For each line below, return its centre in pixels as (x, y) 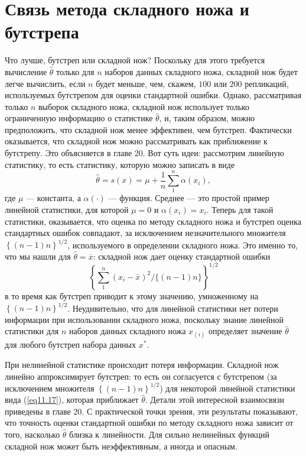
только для (75, 71)
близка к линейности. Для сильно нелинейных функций (169, 434)
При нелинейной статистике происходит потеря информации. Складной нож (142, 364)
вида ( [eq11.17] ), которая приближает (72, 400)
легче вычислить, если (45, 83)
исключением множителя (50, 388)
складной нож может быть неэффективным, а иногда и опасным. (121, 446)
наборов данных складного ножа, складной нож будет (201, 71)
